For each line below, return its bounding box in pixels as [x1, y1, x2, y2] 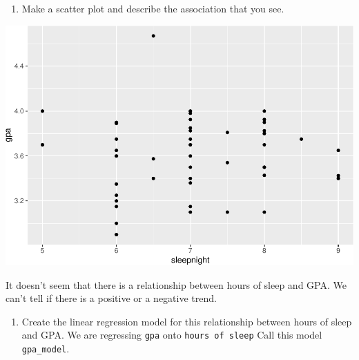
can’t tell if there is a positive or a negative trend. [6, 291, 217, 305]
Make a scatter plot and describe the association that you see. [21, 1, 284, 15]
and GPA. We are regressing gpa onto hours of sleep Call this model [21, 328, 322, 342]
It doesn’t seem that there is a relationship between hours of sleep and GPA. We [6, 277, 347, 292]
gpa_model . [21, 341, 70, 356]
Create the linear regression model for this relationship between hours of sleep [21, 314, 352, 328]
